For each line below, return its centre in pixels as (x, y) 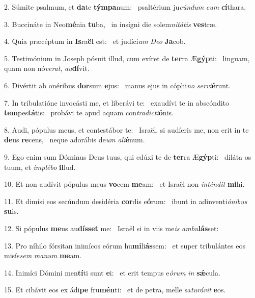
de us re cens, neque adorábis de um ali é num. (75, 140)
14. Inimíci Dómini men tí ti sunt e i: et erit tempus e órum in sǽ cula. (112, 272)
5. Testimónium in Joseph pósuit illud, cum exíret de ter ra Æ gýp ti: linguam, (127, 58)
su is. (11, 211)
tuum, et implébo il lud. (40, 167)
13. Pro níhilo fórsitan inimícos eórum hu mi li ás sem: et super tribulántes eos (125, 245)
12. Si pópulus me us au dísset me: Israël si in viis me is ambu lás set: (111, 228)
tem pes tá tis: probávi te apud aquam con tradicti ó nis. (89, 113)
